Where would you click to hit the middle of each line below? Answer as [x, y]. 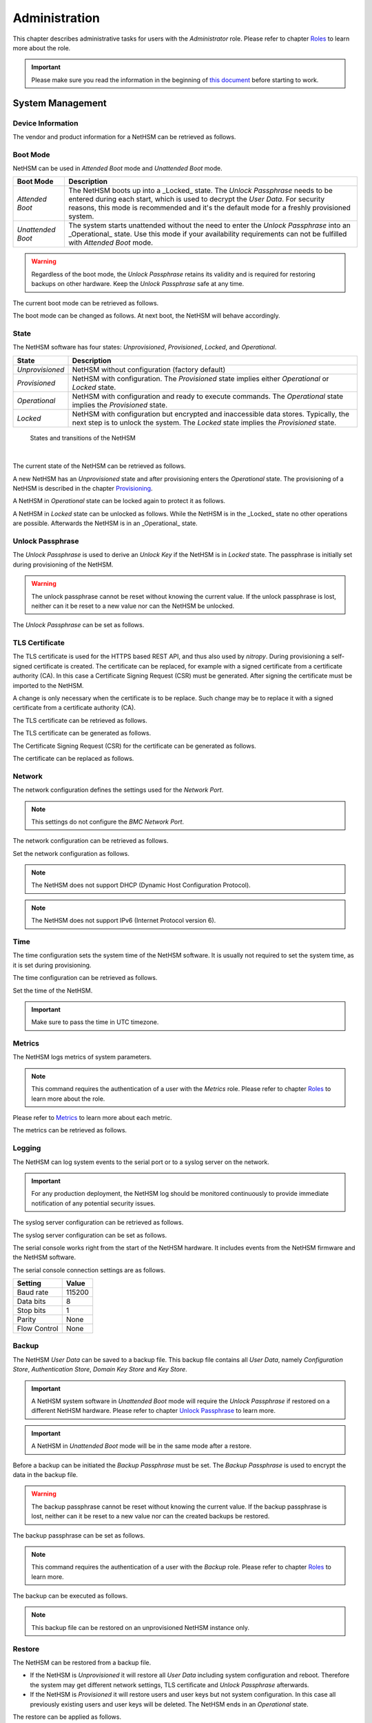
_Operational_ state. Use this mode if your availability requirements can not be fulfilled [208, 234]
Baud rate [33, 1292]
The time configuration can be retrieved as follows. [85, 978]
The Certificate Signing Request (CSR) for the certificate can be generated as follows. [134, 746]
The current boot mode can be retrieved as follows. [86, 303]
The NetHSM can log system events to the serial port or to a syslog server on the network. [141, 1162]
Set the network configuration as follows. [71, 853]
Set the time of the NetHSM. [53, 990]
